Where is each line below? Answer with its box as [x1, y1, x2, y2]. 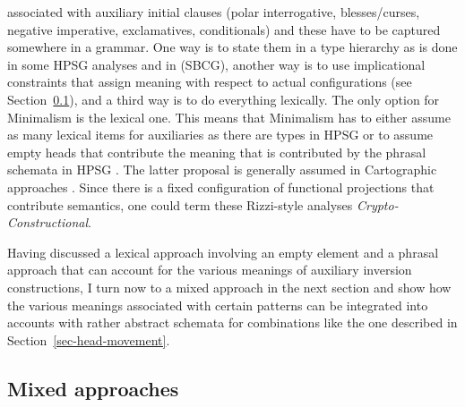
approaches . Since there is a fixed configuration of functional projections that [7, 177, 435, 196]
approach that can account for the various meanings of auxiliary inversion [7, 260, 412, 279]
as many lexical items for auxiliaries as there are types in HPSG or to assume [7, 125, 434, 144]
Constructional [7, 213, 88, 232]
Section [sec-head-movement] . [7, 330, 170, 349]
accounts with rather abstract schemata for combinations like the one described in [7, 313, 458, 332]
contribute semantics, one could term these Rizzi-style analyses [7, 195, 353, 214]
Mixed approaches [7, 374, 179, 402]
